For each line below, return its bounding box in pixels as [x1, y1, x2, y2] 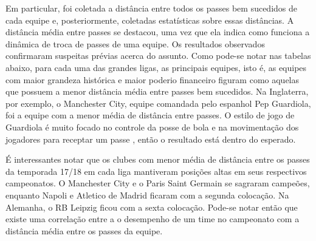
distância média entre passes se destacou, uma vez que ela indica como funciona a [5, 25, 310, 38]
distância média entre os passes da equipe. [5, 224, 163, 237]
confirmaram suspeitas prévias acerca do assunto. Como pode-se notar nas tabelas [5, 49, 311, 62]
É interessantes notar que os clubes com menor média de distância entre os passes [5, 153, 310, 166]
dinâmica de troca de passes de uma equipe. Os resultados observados [5, 37, 265, 50]
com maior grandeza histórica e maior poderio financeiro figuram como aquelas [5, 73, 300, 86]
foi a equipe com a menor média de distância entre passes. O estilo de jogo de [5, 109, 295, 121]
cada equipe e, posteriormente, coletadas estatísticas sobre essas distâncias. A [5, 13, 294, 26]
